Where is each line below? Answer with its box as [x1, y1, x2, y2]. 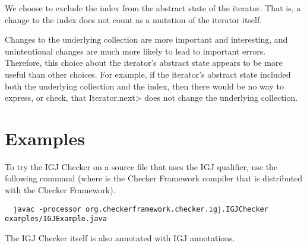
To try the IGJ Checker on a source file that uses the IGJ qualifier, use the [5, 160, 278, 172]
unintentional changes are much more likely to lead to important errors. [5, 44, 266, 57]
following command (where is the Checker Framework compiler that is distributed [5, 172, 303, 184]
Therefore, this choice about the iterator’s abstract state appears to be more [5, 56, 283, 69]
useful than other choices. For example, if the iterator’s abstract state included [5, 68, 291, 80]
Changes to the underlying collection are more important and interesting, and [5, 33, 288, 46]
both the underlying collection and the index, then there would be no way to [5, 79, 284, 92]
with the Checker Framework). [5, 184, 116, 196]
